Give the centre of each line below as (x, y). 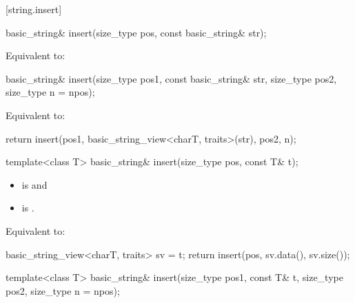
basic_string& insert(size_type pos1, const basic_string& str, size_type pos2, (171, 78)
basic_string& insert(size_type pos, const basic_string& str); (136, 32)
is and (34, 184)
